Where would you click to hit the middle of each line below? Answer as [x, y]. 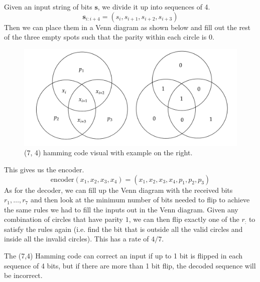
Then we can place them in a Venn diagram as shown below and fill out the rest [127, 27]
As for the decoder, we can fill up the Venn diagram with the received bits [118, 190]
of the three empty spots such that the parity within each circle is [105, 37]
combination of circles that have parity [63, 219]
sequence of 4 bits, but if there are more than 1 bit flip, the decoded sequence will [130, 265]
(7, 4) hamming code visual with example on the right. [108, 153]
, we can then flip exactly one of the [184, 219]
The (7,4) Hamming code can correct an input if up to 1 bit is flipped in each [123, 256]
